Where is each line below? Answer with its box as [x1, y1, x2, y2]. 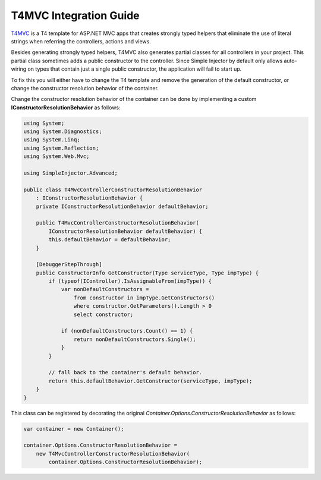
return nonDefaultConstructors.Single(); [73, 336, 196, 343]
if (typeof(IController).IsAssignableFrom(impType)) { [48, 278, 212, 285]
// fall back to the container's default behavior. [48, 369, 203, 376]
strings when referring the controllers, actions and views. [11, 37, 151, 45]
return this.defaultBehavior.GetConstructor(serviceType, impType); [48, 377, 253, 384]
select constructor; [73, 311, 134, 318]
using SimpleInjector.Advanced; [23, 170, 118, 176]
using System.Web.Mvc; [23, 153, 90, 160]
